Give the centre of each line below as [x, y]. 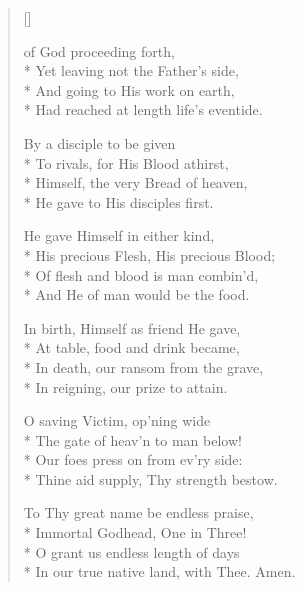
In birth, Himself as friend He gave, [132, 327]
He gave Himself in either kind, [119, 235]
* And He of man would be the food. [136, 294]
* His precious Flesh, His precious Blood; [149, 254]
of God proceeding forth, [99, 50]
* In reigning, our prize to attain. [125, 386]
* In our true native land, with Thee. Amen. [159, 571]
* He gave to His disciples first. [118, 201]
